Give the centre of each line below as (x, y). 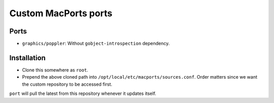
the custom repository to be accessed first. (67, 84)
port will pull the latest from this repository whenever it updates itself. (83, 93)
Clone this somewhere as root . (55, 70)
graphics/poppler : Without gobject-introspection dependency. (96, 44)
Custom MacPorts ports (61, 13)
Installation (27, 58)
